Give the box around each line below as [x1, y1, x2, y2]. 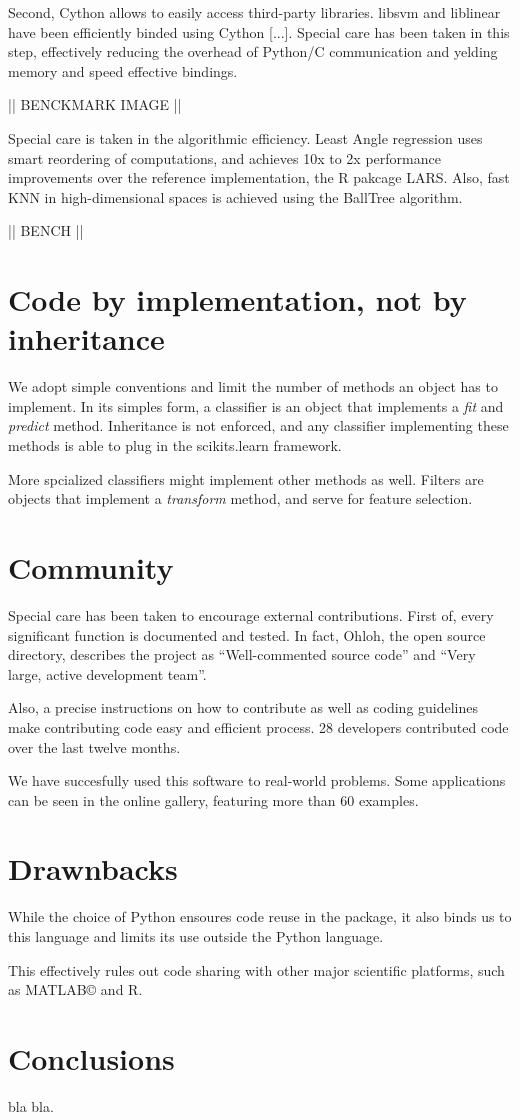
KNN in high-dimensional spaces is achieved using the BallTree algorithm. [8, 186, 463, 207]
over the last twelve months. [8, 736, 181, 757]
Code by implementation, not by [8, 279, 467, 320]
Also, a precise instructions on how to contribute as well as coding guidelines [8, 697, 479, 718]
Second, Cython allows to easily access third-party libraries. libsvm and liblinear [8, 2, 501, 22]
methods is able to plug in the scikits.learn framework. [8, 435, 342, 456]
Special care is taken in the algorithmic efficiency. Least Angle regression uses [8, 127, 483, 148]
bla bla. [8, 1095, 54, 1116]
